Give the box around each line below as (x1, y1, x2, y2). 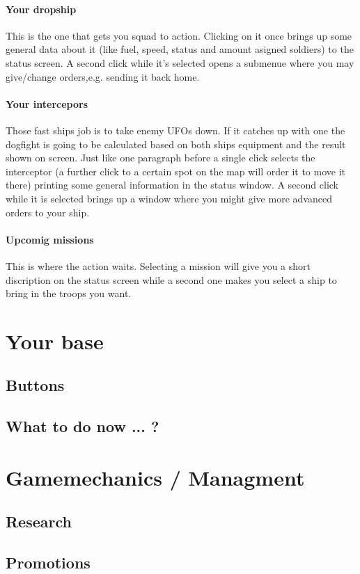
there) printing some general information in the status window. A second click (6, 177, 339, 192)
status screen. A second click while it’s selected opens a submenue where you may (6, 55, 354, 70)
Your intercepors (6, 96, 88, 111)
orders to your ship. (6, 205, 90, 219)
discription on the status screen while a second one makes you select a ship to (6, 272, 337, 287)
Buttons (6, 374, 65, 396)
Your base (6, 326, 104, 355)
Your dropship (6, 1, 77, 16)
